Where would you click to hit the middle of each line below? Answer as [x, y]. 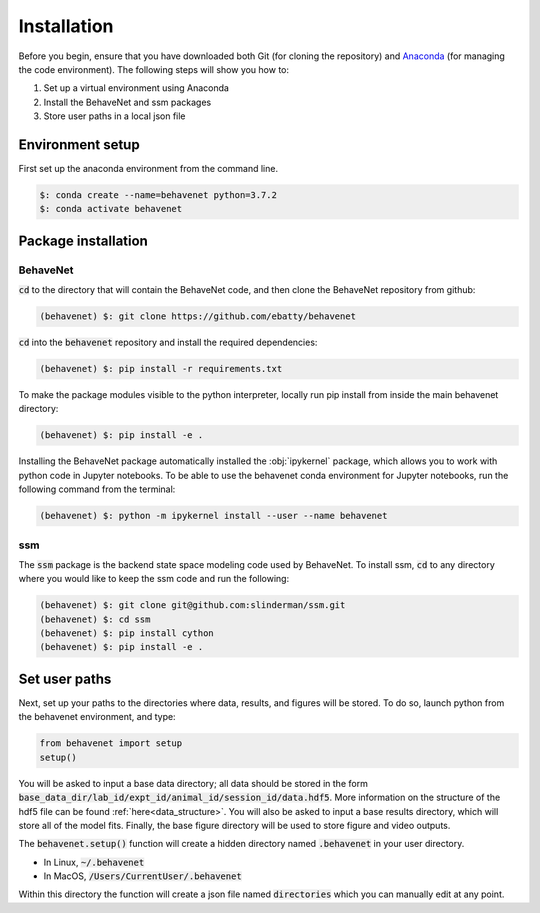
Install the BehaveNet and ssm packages [127, 102]
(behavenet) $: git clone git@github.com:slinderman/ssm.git [192, 605]
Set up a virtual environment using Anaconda [136, 88]
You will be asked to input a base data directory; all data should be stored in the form [193, 783]
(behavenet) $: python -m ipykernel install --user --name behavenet [213, 516]
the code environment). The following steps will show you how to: [154, 69]
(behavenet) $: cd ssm [95, 619]
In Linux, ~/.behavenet [94, 862]
